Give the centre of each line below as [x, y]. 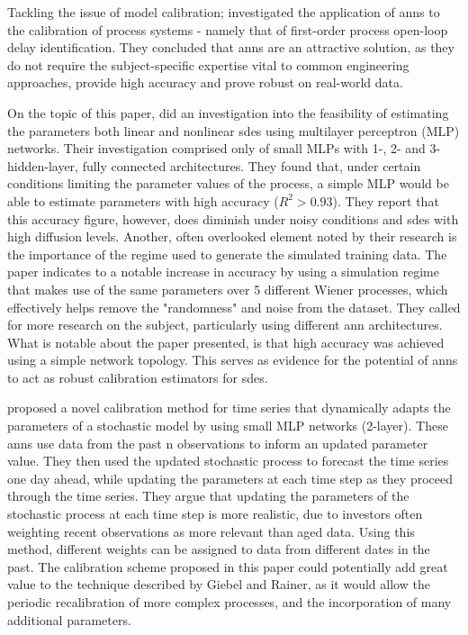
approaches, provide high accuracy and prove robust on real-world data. [205, 82]
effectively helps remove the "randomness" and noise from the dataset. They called [234, 307]
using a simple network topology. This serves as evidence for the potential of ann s [233, 360]
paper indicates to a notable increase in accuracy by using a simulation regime [223, 272]
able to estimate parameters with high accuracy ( [143, 200]
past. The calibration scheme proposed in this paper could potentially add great [228, 566]
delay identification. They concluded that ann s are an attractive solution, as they [231, 47]
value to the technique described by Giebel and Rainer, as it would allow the [219, 584]
